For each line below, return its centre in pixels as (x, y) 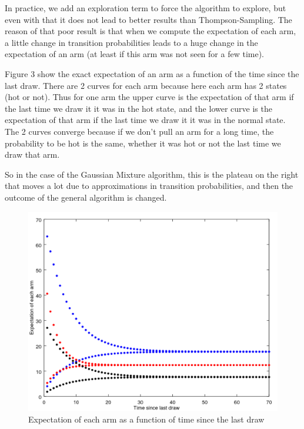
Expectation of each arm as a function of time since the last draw (146, 419)
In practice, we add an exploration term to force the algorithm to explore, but (146, 8)
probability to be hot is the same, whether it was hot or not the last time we (143, 143)
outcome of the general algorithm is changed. (86, 197)
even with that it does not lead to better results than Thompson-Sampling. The (148, 19)
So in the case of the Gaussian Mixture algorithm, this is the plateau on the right (152, 174)
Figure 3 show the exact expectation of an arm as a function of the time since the (152, 73)
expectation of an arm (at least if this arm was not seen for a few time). (134, 54)
